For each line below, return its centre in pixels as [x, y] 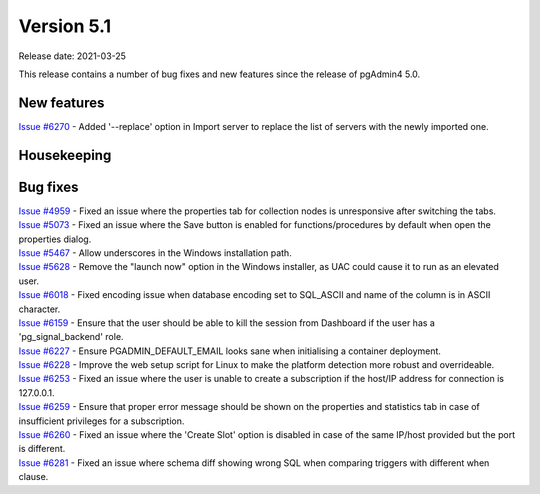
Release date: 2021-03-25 [72, 56]
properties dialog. [55, 239]
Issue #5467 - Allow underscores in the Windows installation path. [155, 252]
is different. [42, 449]
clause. [33, 477]
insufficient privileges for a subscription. [101, 421]
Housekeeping [65, 155]
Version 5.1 [65, 26]
